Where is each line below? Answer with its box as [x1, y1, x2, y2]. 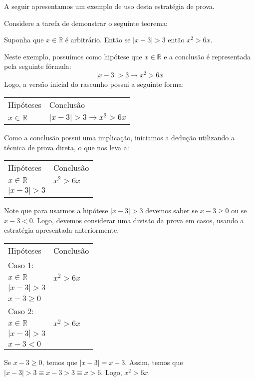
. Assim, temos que [125, 357, 183, 368]
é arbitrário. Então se [65, 34, 131, 45]
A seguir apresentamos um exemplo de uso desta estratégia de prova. [4, 1, 215, 11]
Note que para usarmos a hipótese [4, 205, 108, 215]
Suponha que [4, 34, 44, 45]
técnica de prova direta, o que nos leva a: [4, 142, 129, 152]
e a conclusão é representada [164, 51, 251, 61]
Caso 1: [8, 259, 34, 271]
